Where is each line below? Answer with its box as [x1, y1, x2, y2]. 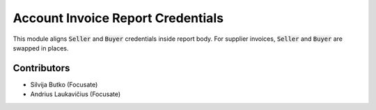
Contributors [13, 62, 70, 74]
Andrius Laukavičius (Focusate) [30, 90, 121, 98]
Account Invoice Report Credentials [13, 10, 224, 26]
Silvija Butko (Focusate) [30, 80, 98, 89]
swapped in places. [13, 44, 69, 52]
